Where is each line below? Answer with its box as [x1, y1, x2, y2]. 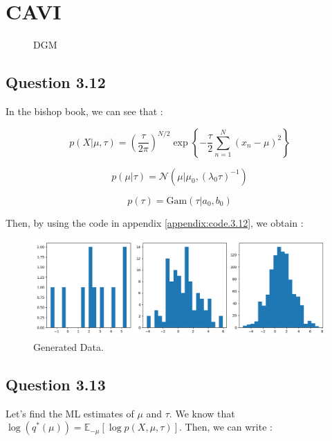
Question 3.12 [6, 71, 106, 93]
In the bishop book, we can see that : [6, 103, 163, 118]
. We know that [169, 406, 235, 420]
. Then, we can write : [179, 420, 273, 434]
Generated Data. [33, 339, 104, 354]
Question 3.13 [6, 373, 106, 395]
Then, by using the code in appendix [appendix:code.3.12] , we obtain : [6, 215, 304, 230]
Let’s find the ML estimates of [6, 406, 134, 420]
